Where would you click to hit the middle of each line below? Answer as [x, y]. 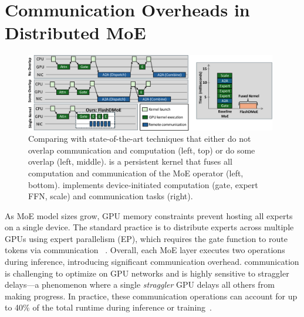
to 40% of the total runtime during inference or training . [108, 307]
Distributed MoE [75, 33]
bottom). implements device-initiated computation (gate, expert [143, 184]
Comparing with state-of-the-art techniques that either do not [140, 139]
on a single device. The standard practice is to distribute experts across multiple [149, 227]
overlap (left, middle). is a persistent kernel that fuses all [130, 161]
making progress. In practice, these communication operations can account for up [151, 296]
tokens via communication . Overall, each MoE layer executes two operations [145, 250]
